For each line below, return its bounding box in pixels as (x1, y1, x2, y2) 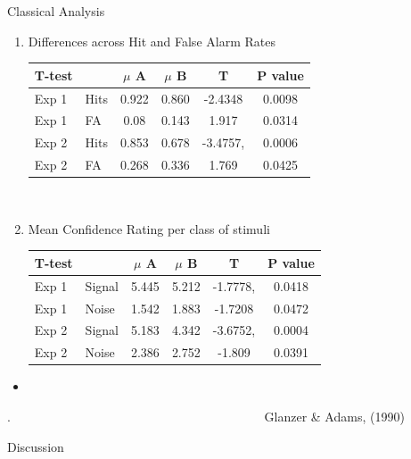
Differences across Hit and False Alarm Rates (28, 31, 275, 50)
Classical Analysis (7, 2, 105, 20)
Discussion (7, 437, 64, 455)
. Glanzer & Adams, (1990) (7, 406, 405, 425)
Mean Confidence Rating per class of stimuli (28, 219, 270, 238)
